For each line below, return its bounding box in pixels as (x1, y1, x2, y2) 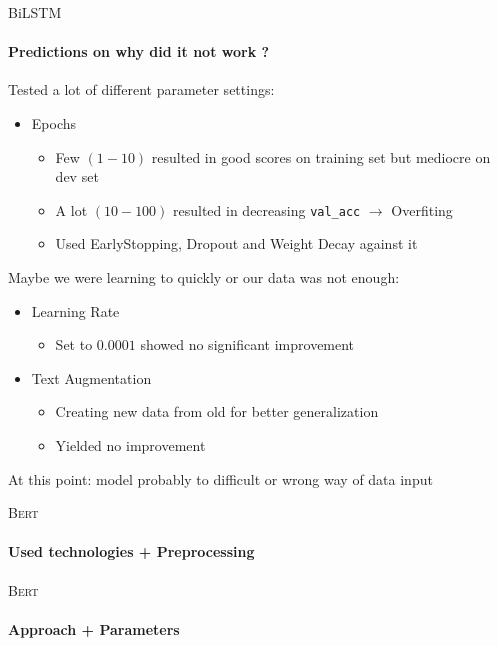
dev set (55, 166, 99, 187)
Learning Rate (31, 300, 120, 321)
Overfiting (391, 199, 453, 220)
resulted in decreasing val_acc (173, 199, 361, 220)
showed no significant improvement (140, 334, 355, 355)
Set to (55, 334, 93, 355)
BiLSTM (8, 2, 62, 22)
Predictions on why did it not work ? (8, 41, 270, 62)
